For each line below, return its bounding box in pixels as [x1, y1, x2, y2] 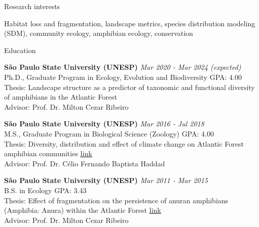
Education [4, 44, 36, 55]
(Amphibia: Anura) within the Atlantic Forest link [4, 205, 161, 215]
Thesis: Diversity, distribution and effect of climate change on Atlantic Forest [4, 138, 244, 149]
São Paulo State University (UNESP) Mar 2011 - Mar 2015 [4, 175, 208, 186]
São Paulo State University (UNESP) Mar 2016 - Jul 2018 [4, 118, 204, 129]
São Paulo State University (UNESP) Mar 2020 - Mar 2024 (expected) [4, 62, 241, 72]
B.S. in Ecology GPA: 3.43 [4, 185, 87, 195]
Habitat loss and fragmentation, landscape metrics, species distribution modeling [4, 18, 255, 28]
